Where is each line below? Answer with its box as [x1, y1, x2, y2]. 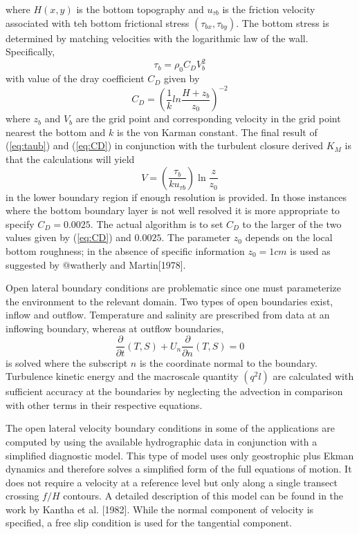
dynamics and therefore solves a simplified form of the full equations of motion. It [6, 461, 352, 476]
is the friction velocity [222, 2, 315, 16]
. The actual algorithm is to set [90, 216, 223, 231]
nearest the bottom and [6, 124, 106, 139]
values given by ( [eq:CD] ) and [6, 230, 131, 245]
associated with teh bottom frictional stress [6, 15, 190, 30]
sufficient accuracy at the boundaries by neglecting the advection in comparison [6, 384, 343, 399]
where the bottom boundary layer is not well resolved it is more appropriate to [6, 203, 340, 218]
